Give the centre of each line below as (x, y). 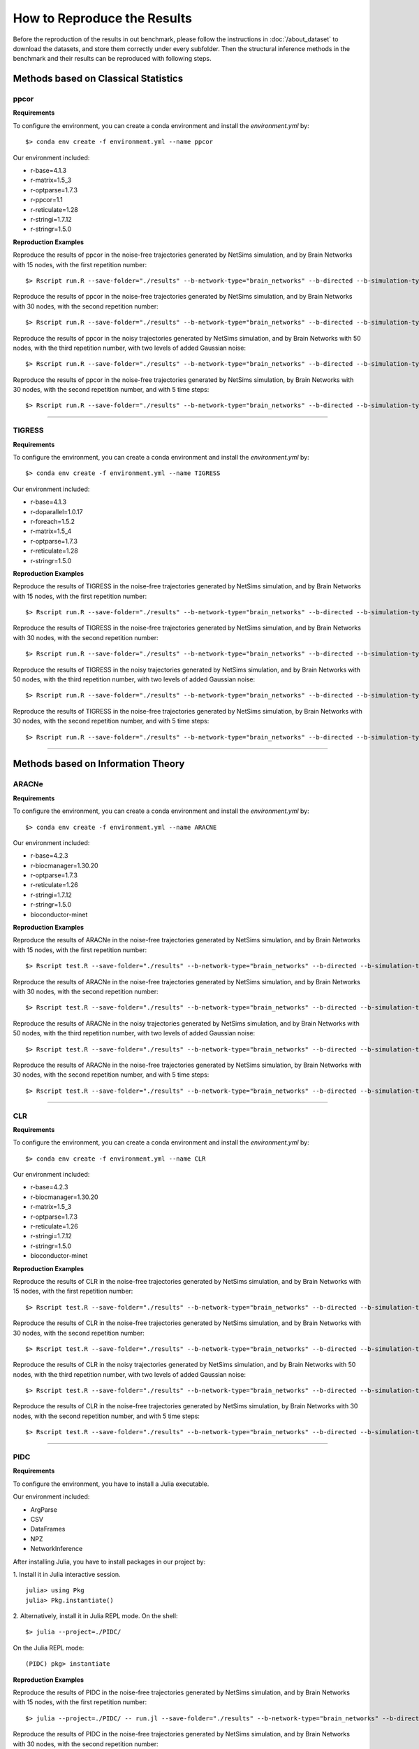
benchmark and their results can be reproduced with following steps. (112, 59)
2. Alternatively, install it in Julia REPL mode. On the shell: (95, 1616)
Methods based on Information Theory (99, 764)
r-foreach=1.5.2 (53, 521)
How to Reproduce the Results (102, 18)
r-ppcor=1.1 (46, 200)
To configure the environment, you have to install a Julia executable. (111, 1484)
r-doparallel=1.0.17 (57, 511)
